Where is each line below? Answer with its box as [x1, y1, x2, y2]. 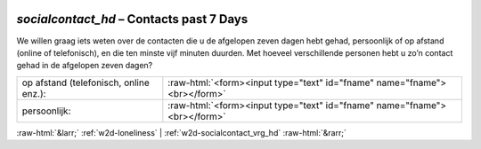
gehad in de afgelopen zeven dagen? [16, 60, 153, 71]
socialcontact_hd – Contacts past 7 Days [16, 12, 249, 27]
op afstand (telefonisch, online [21, 76, 151, 89]
